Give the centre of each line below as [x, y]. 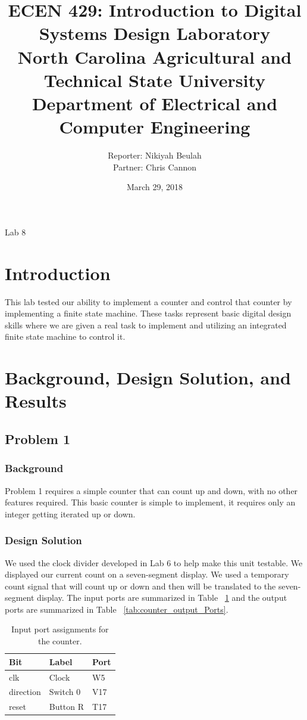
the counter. [60, 641]
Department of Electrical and [155, 103]
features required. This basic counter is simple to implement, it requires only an [150, 502]
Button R [67, 707]
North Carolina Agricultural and [155, 56]
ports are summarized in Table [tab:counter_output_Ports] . [117, 609]
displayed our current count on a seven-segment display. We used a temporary [147, 574]
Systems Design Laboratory [155, 33]
